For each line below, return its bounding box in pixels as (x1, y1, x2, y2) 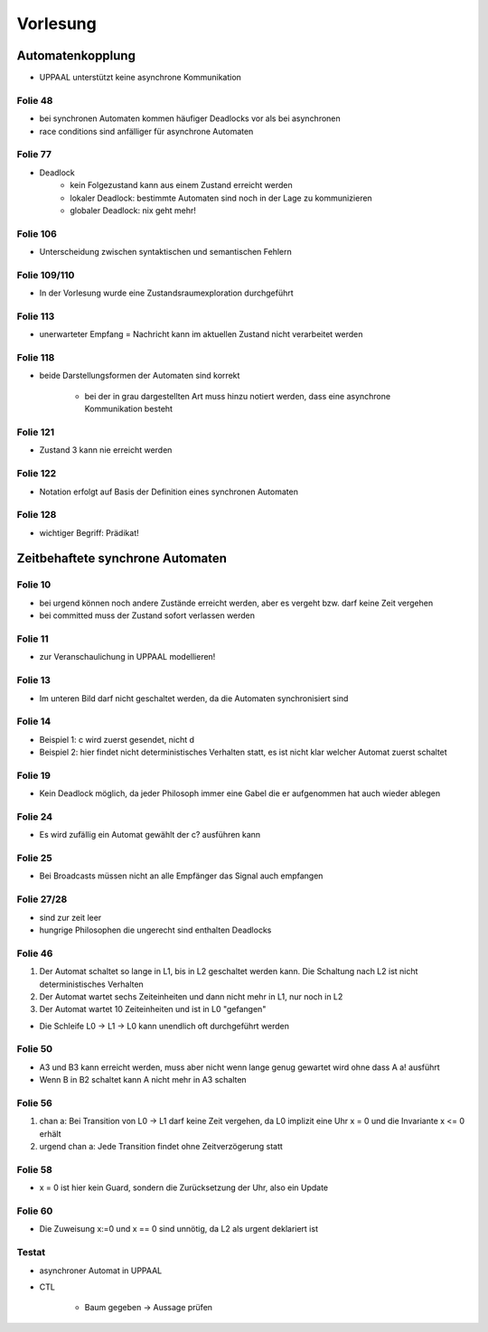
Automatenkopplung (16, 48, 136, 63)
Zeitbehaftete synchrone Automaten (16, 551, 228, 567)
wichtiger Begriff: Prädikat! (39, 527, 139, 538)
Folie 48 (16, 94, 53, 107)
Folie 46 (16, 947, 53, 960)
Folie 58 (16, 1163, 53, 1176)
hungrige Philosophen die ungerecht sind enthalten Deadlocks (39, 924, 272, 935)
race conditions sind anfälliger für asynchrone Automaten (39, 126, 254, 136)
